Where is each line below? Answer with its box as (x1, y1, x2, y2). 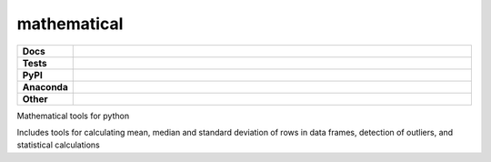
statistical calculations (16, 139, 100, 150)
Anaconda (22, 80, 68, 93)
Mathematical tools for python (16, 110, 130, 121)
